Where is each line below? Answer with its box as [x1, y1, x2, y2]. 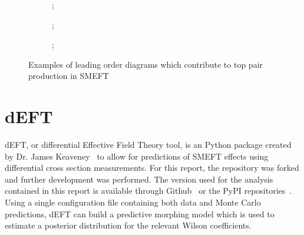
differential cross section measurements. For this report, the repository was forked [5, 161, 299, 174]
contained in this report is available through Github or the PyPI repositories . [5, 184, 292, 197]
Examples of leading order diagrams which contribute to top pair [28, 58, 263, 70]
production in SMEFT [28, 69, 109, 82]
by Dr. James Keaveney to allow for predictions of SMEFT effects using [5, 150, 269, 162]
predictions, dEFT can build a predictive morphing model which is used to [5, 207, 275, 220]
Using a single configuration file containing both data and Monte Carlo [5, 196, 261, 208]
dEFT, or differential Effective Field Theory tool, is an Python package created [5, 138, 292, 151]
